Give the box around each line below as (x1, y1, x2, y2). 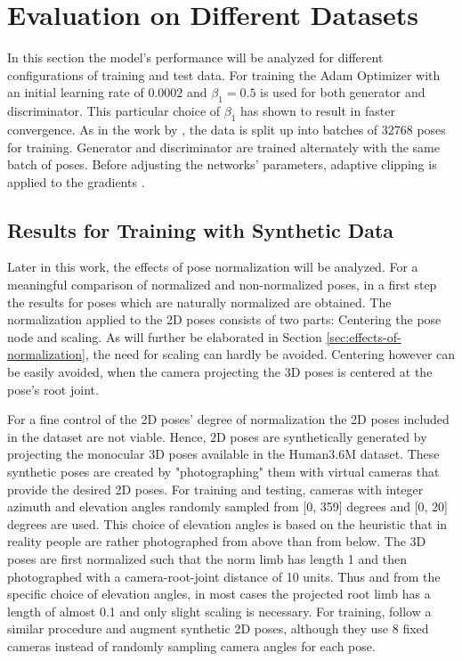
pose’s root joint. (7, 379, 99, 398)
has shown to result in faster (240, 102, 395, 120)
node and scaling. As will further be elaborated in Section (7, 327, 322, 346)
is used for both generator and (260, 83, 426, 102)
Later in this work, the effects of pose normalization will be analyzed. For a (7, 257, 418, 276)
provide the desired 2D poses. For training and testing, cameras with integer (7, 479, 424, 498)
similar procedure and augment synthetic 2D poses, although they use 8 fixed (7, 619, 429, 638)
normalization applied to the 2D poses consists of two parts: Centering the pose (7, 310, 442, 329)
